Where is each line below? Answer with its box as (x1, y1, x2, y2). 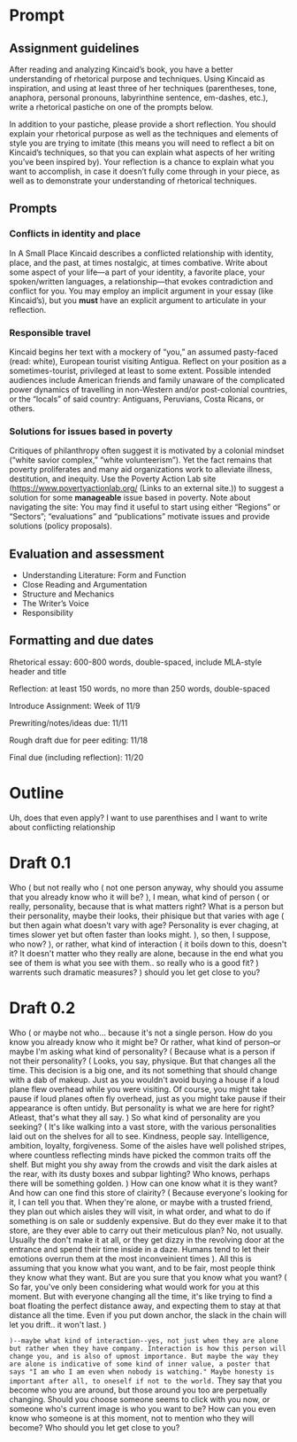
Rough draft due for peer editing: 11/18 (9, 735, 148, 745)
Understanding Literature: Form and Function (21, 570, 187, 581)
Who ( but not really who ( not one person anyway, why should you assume (9, 882, 285, 892)
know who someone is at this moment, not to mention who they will (9, 1413, 255, 1423)
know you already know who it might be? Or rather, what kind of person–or (9, 1036, 281, 1047)
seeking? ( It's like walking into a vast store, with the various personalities (9, 1121, 277, 1132)
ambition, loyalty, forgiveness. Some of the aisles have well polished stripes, (9, 1140, 287, 1150)
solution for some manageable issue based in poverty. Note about (9, 493, 251, 503)
